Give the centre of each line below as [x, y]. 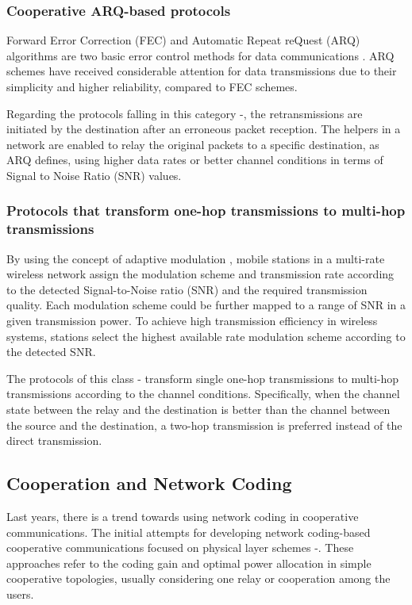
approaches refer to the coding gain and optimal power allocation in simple [189, 563]
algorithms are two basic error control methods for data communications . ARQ [200, 55]
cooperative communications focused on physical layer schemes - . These [180, 548]
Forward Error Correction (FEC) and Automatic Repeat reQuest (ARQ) [183, 40]
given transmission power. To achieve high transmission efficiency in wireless [192, 321]
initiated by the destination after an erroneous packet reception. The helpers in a [204, 129]
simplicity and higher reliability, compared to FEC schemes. [152, 86]
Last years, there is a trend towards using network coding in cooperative [183, 517]
